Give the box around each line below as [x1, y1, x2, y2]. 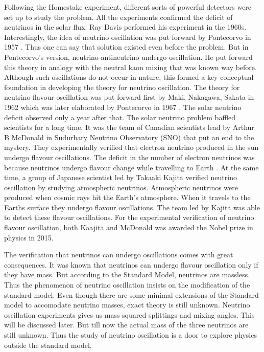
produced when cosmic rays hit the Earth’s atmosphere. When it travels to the [4, 192, 251, 203]
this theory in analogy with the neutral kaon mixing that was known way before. [4, 61, 257, 72]
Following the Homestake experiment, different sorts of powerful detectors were [4, 2, 252, 12]
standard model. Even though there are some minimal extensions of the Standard [4, 289, 259, 300]
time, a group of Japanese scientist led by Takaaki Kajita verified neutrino [4, 172, 237, 183]
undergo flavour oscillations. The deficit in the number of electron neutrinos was [4, 151, 255, 162]
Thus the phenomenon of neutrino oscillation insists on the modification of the [4, 279, 250, 290]
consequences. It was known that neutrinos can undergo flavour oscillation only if [4, 259, 258, 270]
